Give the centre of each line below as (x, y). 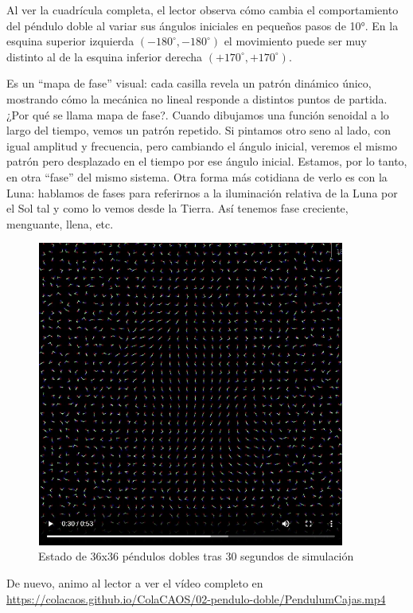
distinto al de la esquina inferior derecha (105, 56)
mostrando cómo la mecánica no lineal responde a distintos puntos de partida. (197, 98)
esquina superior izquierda (70, 41)
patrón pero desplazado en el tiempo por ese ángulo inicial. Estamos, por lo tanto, (207, 161)
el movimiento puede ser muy (295, 41)
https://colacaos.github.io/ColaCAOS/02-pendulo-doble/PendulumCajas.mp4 (196, 598)
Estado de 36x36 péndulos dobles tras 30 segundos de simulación (196, 556)
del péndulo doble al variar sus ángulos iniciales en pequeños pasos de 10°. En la (203, 25)
